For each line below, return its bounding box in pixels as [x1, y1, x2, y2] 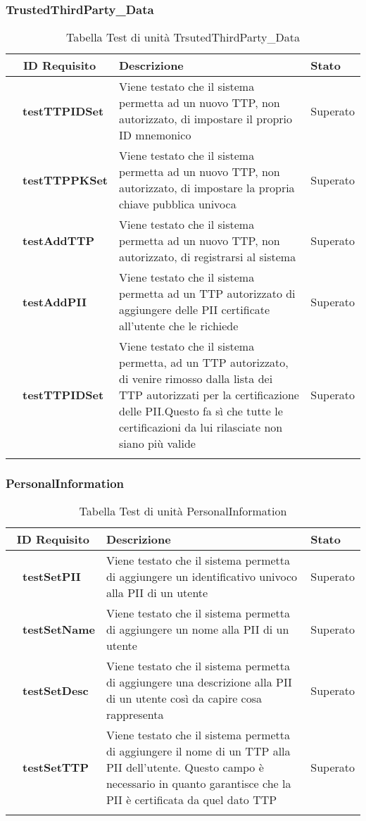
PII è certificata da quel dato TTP [106, 791, 277, 808]
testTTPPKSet [23, 171, 108, 188]
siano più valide [118, 435, 196, 452]
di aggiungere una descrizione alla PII [106, 674, 292, 691]
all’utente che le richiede [118, 318, 239, 334]
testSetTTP [23, 759, 89, 776]
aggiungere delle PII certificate [118, 301, 270, 318]
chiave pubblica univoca [118, 196, 236, 213]
